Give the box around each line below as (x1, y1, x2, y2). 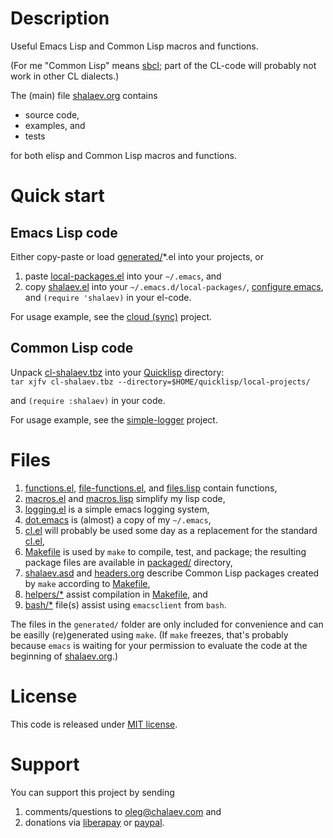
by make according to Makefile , (24, 577, 151, 589)
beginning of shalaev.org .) (10, 650, 119, 662)
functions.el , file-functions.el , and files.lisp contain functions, (24, 482, 278, 494)
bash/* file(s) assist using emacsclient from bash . (24, 598, 227, 611)
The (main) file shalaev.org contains (10, 89, 158, 101)
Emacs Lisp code (10, 224, 118, 241)
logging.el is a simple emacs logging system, (24, 503, 210, 515)
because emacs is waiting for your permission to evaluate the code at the (10, 639, 308, 651)
